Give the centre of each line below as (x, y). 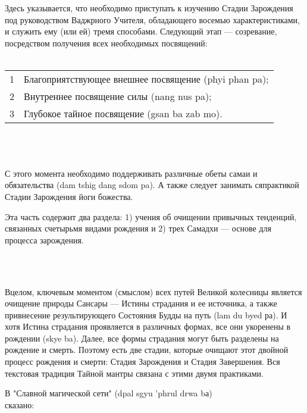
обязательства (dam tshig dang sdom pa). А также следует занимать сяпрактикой (152, 185)
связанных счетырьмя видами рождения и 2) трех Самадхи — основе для (138, 228)
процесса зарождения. (44, 240)
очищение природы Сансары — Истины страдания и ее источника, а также (141, 303)
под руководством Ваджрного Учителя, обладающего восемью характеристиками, (152, 19)
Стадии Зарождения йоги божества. (69, 196)
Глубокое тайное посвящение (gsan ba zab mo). (123, 113)
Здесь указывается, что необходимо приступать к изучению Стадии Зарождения (149, 8)
